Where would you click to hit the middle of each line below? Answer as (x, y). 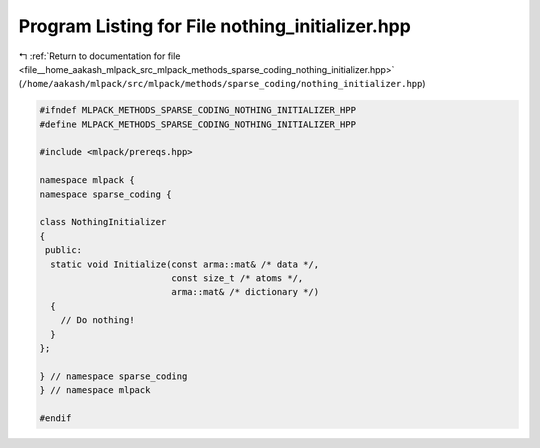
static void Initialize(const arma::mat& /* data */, (185, 264)
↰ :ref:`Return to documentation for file (99, 56)
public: (64, 250)
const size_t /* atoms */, (237, 278)
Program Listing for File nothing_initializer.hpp (215, 26)
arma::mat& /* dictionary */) (245, 292)
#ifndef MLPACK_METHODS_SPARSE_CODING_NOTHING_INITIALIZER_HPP (198, 110)
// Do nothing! (97, 320)
